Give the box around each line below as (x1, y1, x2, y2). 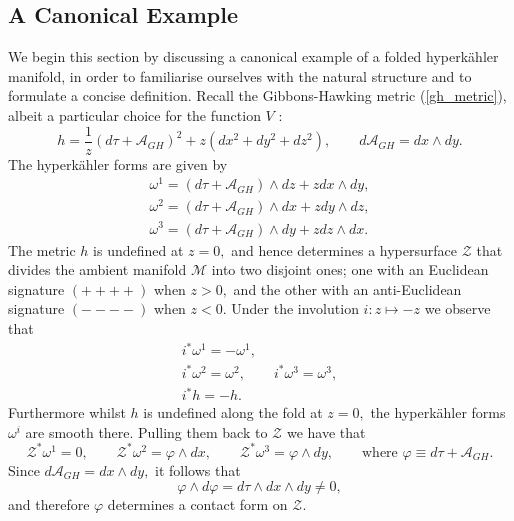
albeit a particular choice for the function (8, 104, 261, 125)
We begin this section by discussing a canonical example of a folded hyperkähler (8, 46, 499, 67)
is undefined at (93, 239, 184, 260)
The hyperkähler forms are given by (8, 153, 228, 174)
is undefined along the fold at (143, 402, 323, 423)
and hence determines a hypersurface (231, 239, 457, 260)
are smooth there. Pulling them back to (25, 421, 268, 442)
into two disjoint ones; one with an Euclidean (211, 259, 489, 280)
